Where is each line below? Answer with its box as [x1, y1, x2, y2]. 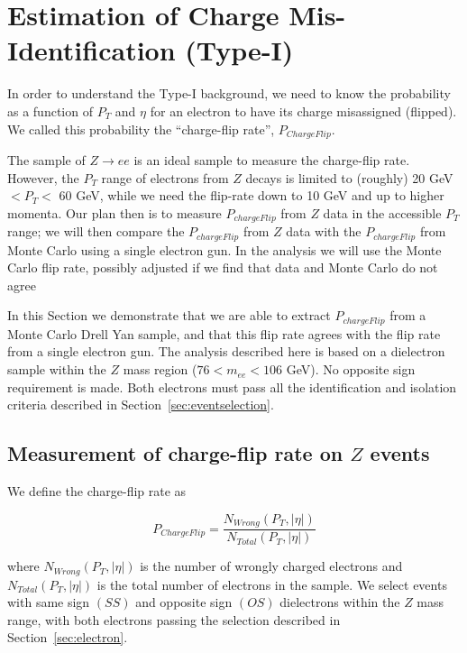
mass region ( [123, 360, 197, 379]
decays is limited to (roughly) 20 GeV [245, 168, 453, 187]
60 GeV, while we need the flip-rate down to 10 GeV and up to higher [59, 186, 444, 205]
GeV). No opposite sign [286, 360, 416, 379]
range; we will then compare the [7, 222, 185, 241]
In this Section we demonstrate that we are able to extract [7, 306, 331, 325]
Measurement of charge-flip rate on [7, 439, 343, 467]
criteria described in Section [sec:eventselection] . [7, 395, 274, 414]
